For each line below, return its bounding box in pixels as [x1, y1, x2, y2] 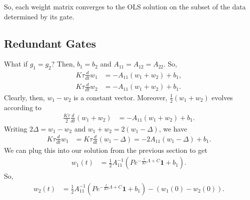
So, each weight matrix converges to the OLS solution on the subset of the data [4, 1, 246, 11]
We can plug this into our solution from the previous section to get [4, 144, 207, 155]
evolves [211, 92, 233, 102]
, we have [159, 123, 187, 133]
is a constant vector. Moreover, [73, 92, 168, 102]
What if [4, 59, 28, 69]
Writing [4, 123, 27, 133]
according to [4, 102, 42, 112]
